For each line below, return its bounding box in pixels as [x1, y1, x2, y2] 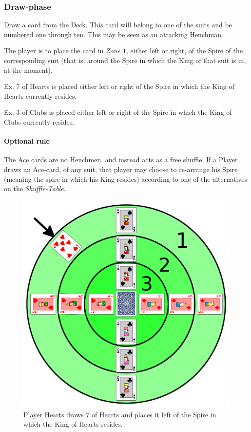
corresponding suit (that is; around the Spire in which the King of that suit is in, [4, 55, 246, 65]
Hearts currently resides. [4, 90, 77, 101]
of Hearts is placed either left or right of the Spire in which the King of [22, 81, 234, 91]
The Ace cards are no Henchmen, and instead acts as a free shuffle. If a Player [4, 154, 238, 165]
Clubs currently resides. [4, 116, 75, 127]
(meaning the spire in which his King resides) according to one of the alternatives [4, 173, 248, 184]
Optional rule [4, 136, 50, 146]
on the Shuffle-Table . [4, 183, 66, 194]
